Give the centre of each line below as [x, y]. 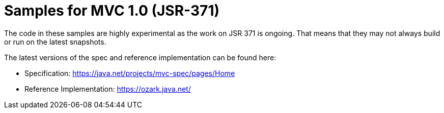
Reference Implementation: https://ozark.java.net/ [108, 89]
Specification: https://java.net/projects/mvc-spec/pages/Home [130, 73]
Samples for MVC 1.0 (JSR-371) [112, 11]
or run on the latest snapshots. [55, 42]
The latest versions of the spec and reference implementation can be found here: [140, 57]
